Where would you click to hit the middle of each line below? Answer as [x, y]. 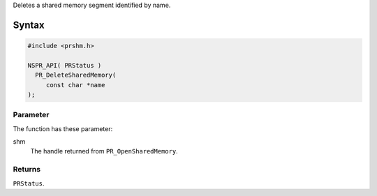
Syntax [29, 25]
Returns [27, 169]
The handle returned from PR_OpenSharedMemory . [104, 151]
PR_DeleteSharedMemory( [76, 75]
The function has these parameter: [63, 128]
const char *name [75, 85]
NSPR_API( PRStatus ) [65, 65]
